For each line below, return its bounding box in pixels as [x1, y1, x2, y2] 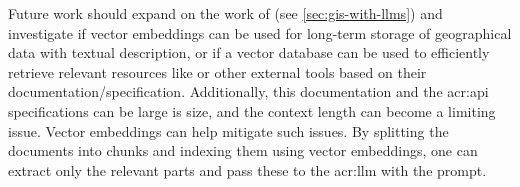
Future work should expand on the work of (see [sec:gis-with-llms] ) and [8, 3, 443, 23]
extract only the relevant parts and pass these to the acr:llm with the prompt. [8, 159, 487, 180]
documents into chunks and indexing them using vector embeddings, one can [8, 140, 478, 161]
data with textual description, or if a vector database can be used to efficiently [8, 42, 490, 63]
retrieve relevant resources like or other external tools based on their [8, 61, 427, 82]
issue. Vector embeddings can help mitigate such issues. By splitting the [8, 120, 449, 141]
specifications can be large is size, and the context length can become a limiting [8, 100, 496, 121]
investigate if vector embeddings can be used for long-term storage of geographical [8, 22, 512, 43]
